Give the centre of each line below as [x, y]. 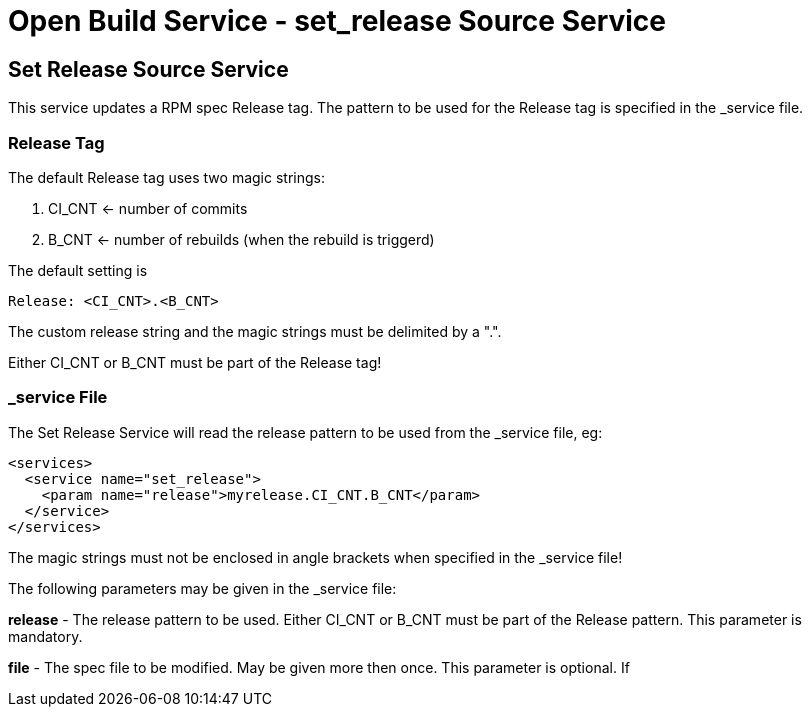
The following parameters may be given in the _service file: [202, 588]
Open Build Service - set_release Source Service [337, 21]
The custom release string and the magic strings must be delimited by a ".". [255, 331]
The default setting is [78, 270]
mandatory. [45, 636]
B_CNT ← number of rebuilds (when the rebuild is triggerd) [241, 239]
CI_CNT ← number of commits [148, 208]
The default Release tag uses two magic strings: [166, 177]
